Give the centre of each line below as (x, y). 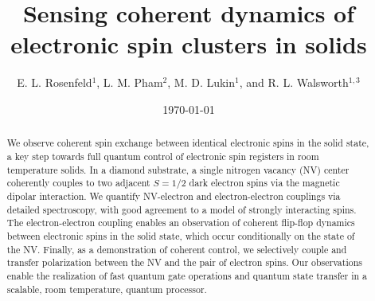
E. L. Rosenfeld (55, 82)
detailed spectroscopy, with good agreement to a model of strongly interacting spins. (182, 209)
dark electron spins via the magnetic (264, 183)
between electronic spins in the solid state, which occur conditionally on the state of (181, 235)
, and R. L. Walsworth (294, 82)
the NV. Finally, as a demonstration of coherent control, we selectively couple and (177, 249)
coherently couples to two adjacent (78, 183)
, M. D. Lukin (201, 82)
